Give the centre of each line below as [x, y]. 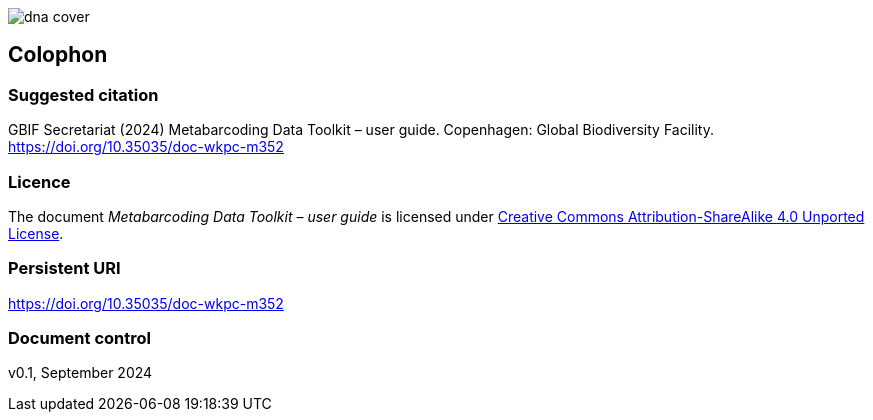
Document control [79, 338]
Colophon [58, 55]
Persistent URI [64, 268]
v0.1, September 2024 [80, 373]
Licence [39, 181]
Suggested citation [83, 94]
